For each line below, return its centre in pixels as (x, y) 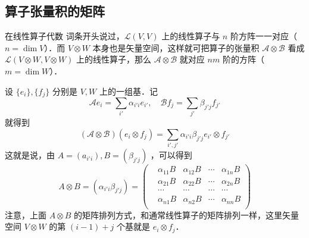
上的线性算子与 (191, 36)
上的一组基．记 (128, 91)
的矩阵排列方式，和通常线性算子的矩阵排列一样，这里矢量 (187, 214)
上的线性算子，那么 (114, 59)
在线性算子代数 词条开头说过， (65, 36)
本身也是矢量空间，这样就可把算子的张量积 (176, 47)
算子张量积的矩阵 (55, 11)
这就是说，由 (30, 155)
